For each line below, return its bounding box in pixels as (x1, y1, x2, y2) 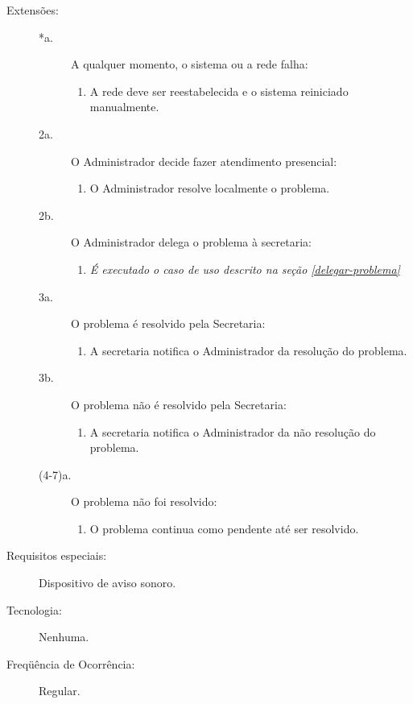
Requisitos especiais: (6, 547, 107, 564)
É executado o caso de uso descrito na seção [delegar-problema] (89, 260, 400, 277)
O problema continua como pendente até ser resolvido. (89, 520, 359, 536)
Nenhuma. (39, 628, 89, 645)
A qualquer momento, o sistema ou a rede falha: (71, 56, 308, 72)
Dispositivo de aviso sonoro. (39, 574, 176, 591)
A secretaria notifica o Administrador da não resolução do (89, 423, 376, 440)
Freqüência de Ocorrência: (6, 655, 135, 672)
